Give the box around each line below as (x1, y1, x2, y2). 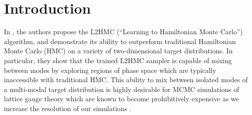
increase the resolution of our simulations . (4, 103, 132, 113)
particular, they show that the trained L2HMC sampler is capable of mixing (4, 55, 232, 65)
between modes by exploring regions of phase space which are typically (4, 65, 216, 75)
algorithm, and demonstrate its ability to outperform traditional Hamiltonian (4, 36, 236, 46)
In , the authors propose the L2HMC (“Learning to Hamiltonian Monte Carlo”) (4, 26, 243, 37)
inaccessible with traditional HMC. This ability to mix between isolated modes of (4, 74, 248, 85)
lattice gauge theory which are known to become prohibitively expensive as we (4, 93, 239, 104)
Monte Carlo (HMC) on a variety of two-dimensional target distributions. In (4, 46, 233, 56)
